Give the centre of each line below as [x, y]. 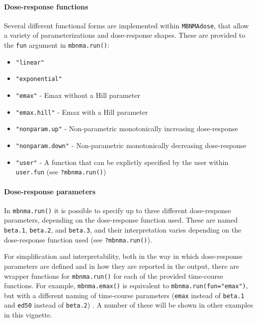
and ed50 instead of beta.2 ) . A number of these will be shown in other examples [128, 305]
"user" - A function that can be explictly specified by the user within [122, 162]
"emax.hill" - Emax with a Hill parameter [82, 112]
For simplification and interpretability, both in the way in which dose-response [123, 256]
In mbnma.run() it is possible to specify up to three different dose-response [118, 210]
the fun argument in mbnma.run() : [57, 45]
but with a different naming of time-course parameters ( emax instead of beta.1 [124, 295]
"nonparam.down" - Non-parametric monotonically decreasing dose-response [131, 145]
